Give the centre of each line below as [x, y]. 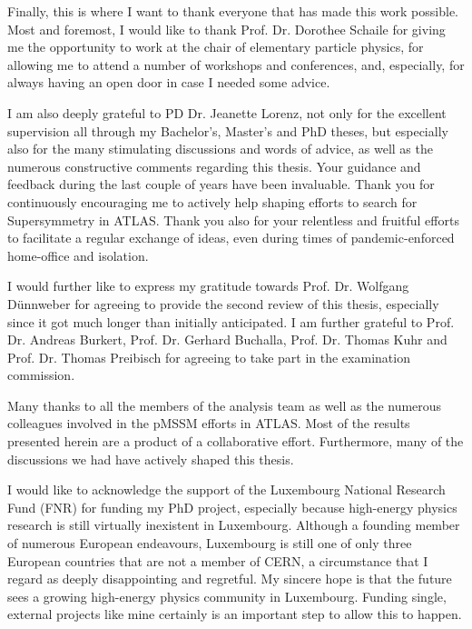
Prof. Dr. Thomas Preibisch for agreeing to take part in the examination [209, 357]
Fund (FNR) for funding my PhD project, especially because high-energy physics [232, 507]
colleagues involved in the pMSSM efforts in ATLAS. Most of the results [209, 423]
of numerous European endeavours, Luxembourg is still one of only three [210, 543]
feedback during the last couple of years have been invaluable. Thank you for [221, 184]
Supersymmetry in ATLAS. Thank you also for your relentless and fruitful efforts [233, 220]
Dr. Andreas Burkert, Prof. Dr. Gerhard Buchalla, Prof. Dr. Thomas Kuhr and [227, 339]
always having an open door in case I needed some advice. [169, 82]
